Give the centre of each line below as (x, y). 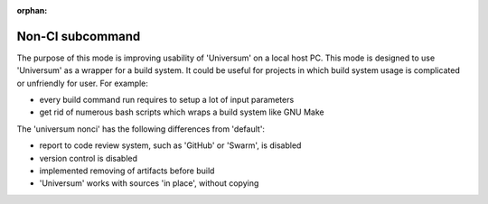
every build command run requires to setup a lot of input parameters (167, 100)
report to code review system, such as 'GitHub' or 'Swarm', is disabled (170, 145)
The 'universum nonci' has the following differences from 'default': (141, 129)
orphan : (32, 10)
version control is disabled (89, 158)
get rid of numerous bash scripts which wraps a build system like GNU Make (182, 112)
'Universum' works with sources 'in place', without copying (149, 183)
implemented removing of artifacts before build (127, 171)
